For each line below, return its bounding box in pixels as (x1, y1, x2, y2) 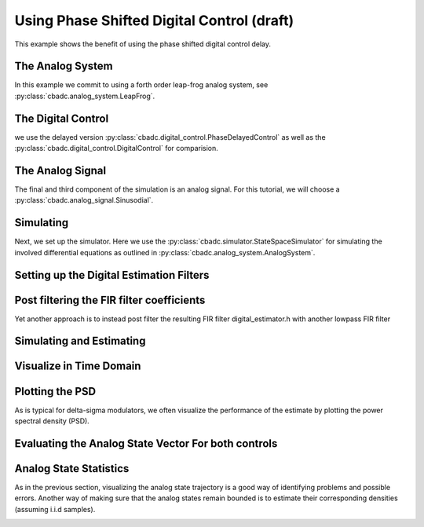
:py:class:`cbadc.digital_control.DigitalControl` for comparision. (14, 144, 219, 153)
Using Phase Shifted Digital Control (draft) (14, 12, 294, 29)
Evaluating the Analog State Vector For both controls (14, 437, 278, 450)
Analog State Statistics (14, 462, 130, 475)
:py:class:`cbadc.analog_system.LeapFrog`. (14, 91, 155, 101)
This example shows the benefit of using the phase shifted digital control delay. (14, 39, 271, 49)
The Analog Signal (14, 163, 106, 177)
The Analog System (14, 60, 113, 73)
